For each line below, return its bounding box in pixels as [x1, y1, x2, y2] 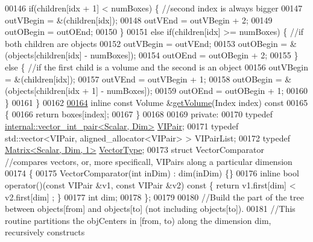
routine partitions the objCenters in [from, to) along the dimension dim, [5, 214, 271, 226]
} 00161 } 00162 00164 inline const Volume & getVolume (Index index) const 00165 [5, 96, 308, 108]
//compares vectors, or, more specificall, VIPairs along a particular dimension [5, 155, 292, 167]
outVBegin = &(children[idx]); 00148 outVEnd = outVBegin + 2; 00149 [5, 13, 273, 26]
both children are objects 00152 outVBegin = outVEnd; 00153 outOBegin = [5, 37, 288, 49]
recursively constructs [5, 226, 85, 238]
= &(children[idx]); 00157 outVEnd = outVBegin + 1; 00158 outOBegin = [5, 72, 282, 85]
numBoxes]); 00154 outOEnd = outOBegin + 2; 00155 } [90, 49, 299, 61]
